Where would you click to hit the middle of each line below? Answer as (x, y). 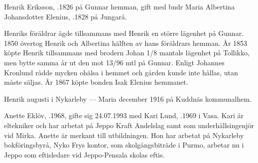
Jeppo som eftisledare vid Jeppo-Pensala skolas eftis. (84, 154)
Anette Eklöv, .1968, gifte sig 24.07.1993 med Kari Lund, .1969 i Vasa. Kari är (124, 115)
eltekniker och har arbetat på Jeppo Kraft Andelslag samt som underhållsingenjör (129, 125)
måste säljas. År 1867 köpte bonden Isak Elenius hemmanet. (96, 82)
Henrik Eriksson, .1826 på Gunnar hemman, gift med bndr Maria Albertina (120, 6)
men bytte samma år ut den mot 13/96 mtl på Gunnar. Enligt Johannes (114, 62)
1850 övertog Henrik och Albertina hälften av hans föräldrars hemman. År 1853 (126, 43)
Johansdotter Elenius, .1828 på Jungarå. (65, 16)
